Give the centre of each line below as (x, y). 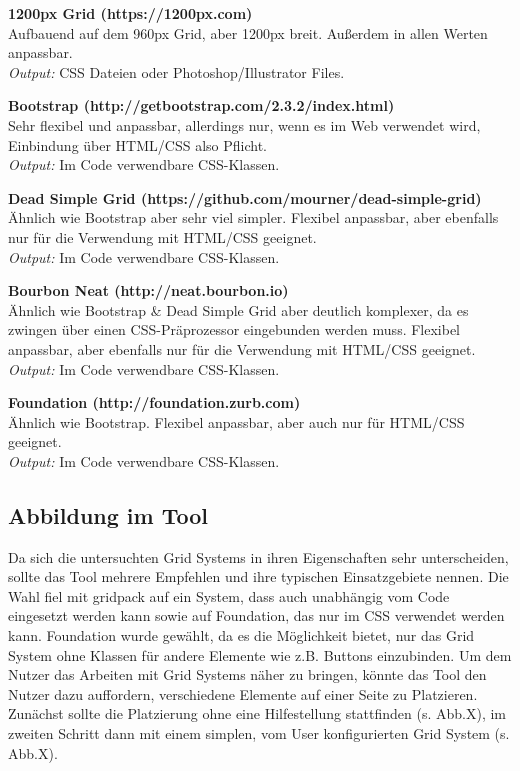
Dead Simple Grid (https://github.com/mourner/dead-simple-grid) (245, 197)
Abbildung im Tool (108, 514)
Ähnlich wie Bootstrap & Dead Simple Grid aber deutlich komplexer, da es (238, 309)
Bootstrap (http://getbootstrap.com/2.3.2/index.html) (201, 105)
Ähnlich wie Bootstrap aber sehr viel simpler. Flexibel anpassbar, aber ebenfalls (253, 217)
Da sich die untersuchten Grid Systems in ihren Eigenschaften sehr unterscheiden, (258, 556)
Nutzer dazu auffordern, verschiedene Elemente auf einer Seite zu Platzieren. (243, 693)
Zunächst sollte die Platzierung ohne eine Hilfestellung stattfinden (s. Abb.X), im (257, 713)
